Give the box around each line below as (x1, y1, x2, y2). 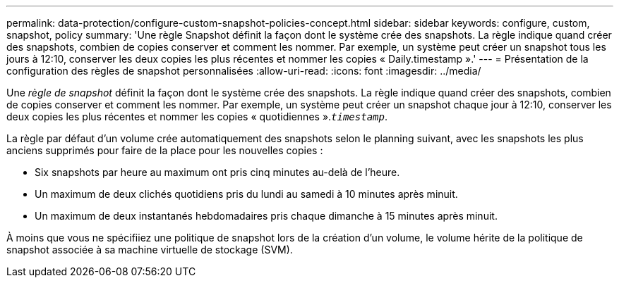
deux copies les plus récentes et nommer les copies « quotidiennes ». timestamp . (6, 111, 387, 122)
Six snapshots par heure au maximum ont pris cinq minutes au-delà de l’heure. (35, 166, 400, 178)
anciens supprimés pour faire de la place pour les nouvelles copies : (6, 144, 323, 156)
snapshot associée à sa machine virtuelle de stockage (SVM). (6, 244, 293, 256)
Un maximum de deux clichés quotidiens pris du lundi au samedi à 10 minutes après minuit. (35, 188, 458, 200)
